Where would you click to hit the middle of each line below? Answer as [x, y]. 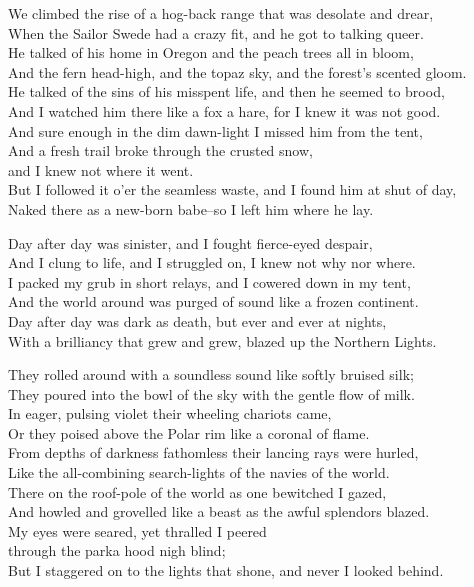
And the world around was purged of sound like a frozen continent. [213, 301]
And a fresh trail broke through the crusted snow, [160, 150]
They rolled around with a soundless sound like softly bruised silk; [211, 374]
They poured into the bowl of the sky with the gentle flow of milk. [211, 393]
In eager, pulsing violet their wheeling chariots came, [170, 413]
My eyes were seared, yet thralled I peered [137, 530]
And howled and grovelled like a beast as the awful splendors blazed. [219, 511]
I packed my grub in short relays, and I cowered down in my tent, [209, 281]
